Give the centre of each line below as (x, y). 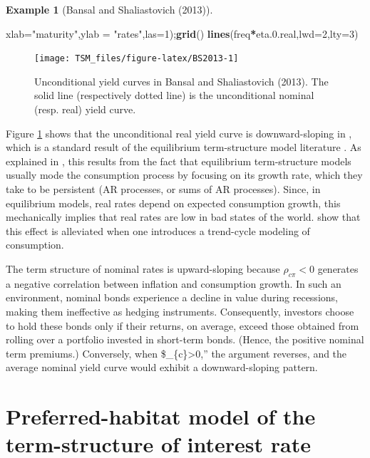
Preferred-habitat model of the (161, 416)
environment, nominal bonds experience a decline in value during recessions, (172, 297)
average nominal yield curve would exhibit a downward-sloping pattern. (162, 367)
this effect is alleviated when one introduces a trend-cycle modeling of (158, 230)
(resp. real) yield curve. (85, 109)
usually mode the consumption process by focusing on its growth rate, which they (184, 175)
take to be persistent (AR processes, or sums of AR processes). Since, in (163, 189)
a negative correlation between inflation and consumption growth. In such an (174, 283)
